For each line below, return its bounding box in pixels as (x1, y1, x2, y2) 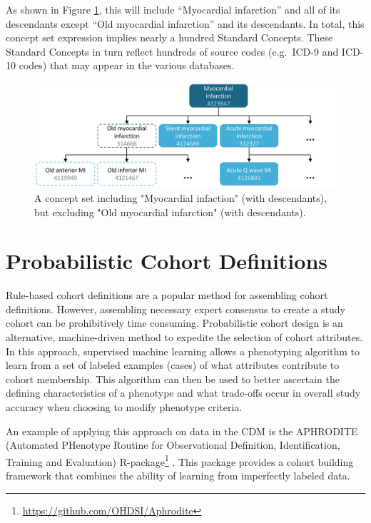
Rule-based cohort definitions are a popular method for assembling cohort (6, 288, 328, 303)
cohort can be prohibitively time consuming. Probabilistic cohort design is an (6, 315, 343, 330)
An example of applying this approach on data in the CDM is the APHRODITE (6, 423, 358, 438)
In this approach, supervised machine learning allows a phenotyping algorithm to (6, 343, 360, 358)
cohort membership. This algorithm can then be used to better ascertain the (6, 371, 340, 386)
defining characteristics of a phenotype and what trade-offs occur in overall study (6, 385, 361, 400)
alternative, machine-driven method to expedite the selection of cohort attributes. (6, 330, 363, 345)
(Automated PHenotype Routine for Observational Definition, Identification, (6, 437, 340, 452)
